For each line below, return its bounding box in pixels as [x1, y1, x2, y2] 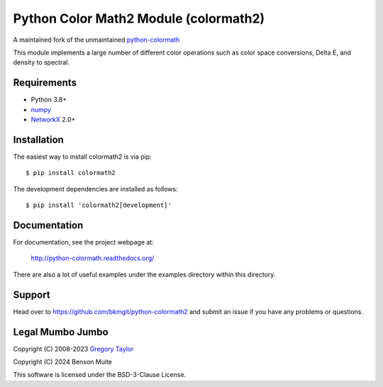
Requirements [13, 77, 77, 89]
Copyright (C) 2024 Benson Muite [13, 357, 113, 366]
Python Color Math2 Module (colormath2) [13, 11, 265, 26]
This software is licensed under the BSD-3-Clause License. [13, 371, 187, 379]
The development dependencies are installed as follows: [13, 184, 178, 193]
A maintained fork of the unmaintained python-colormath [13, 35, 180, 44]
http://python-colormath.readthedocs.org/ [30, 254, 155, 262]
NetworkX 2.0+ [30, 116, 76, 124]
